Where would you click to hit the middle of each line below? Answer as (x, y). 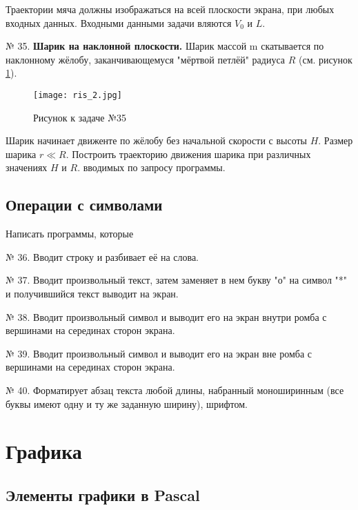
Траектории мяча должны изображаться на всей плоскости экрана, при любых (170, 9)
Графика (44, 451)
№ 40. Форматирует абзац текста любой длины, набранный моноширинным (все (175, 390)
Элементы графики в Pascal (103, 494)
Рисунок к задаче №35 (80, 117)
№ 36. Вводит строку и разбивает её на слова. (102, 256)
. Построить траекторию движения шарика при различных (188, 154)
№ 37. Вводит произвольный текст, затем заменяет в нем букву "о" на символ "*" (177, 280)
